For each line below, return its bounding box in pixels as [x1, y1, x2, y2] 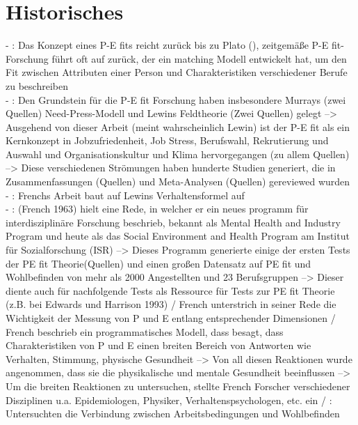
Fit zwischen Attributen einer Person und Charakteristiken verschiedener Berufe [6, 65, 348, 79]
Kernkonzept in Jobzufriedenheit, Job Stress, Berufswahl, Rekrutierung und [6, 133, 329, 148]
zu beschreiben [6, 78, 68, 93]
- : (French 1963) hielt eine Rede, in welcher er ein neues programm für [6, 201, 309, 216]
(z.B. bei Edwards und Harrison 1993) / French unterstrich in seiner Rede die [6, 297, 336, 311]
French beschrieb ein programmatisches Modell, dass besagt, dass [6, 324, 284, 339]
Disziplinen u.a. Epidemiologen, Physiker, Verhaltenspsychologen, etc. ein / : [6, 392, 332, 407]
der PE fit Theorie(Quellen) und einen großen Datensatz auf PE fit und [6, 256, 311, 270]
